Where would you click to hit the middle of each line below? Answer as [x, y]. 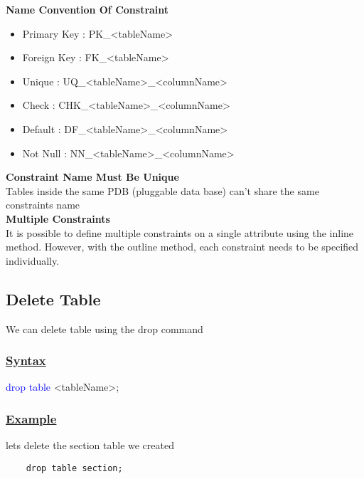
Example [31, 418]
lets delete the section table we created [90, 445]
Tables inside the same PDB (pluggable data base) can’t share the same [162, 190]
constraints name [43, 205]
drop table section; [74, 468]
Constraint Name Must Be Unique [92, 177]
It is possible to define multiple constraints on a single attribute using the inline [180, 232]
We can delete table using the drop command [105, 328]
